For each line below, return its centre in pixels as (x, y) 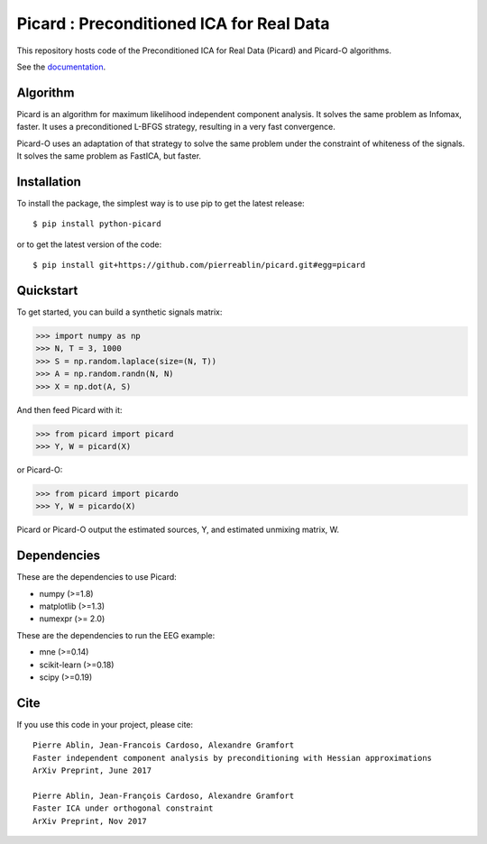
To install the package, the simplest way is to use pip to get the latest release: (161, 203)
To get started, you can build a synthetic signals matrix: (119, 312)
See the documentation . (61, 67)
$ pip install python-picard (97, 224)
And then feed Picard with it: (69, 409)
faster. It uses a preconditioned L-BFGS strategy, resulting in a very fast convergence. (176, 127)
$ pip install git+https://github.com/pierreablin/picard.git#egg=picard (199, 265)
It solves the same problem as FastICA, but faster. (109, 156)
